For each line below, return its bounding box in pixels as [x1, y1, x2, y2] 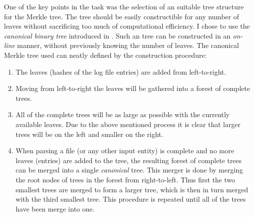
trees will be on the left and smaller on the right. [15, 129, 164, 139]
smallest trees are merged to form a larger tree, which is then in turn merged [15, 184, 248, 194]
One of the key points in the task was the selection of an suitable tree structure [4, 1, 244, 11]
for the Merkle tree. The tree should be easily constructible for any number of [4, 11, 239, 21]
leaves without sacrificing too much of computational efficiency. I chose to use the [4, 21, 250, 31]
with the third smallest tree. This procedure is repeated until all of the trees [15, 194, 246, 204]
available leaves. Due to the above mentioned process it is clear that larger [15, 119, 241, 129]
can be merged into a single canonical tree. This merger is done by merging [15, 165, 243, 175]
